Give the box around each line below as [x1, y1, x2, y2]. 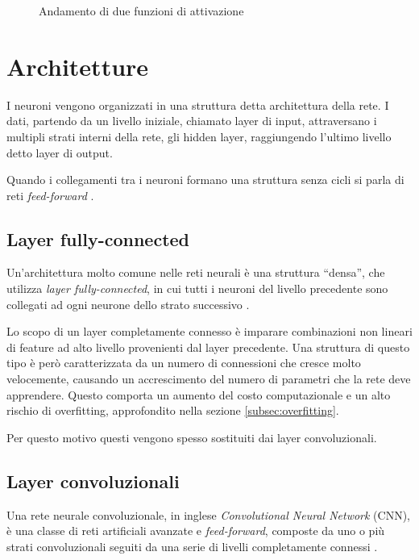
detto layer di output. [6, 144, 113, 161]
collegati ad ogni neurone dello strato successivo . [6, 295, 250, 312]
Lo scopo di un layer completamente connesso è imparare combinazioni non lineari [6, 323, 413, 340]
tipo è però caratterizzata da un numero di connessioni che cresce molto [6, 354, 361, 371]
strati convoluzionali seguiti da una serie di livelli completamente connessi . [6, 537, 378, 554]
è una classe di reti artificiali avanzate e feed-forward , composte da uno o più [6, 522, 385, 539]
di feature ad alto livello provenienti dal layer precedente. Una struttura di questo [6, 338, 410, 355]
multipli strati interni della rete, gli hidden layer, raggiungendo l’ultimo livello [6, 127, 392, 144]
